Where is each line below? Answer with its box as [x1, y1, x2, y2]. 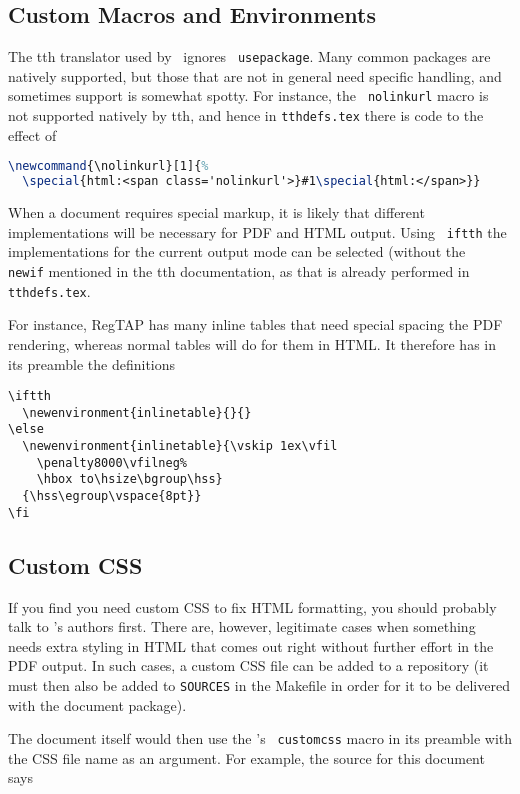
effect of [8, 124, 57, 145]
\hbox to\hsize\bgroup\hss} [36, 472, 223, 487]
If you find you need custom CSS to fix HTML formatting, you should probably [8, 596, 497, 617]
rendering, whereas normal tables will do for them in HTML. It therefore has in [8, 333, 496, 354]
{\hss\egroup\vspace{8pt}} [22, 489, 202, 504]
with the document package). [8, 694, 187, 715]
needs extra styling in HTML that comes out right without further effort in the [8, 635, 494, 656]
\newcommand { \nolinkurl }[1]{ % [8, 159, 209, 174]
